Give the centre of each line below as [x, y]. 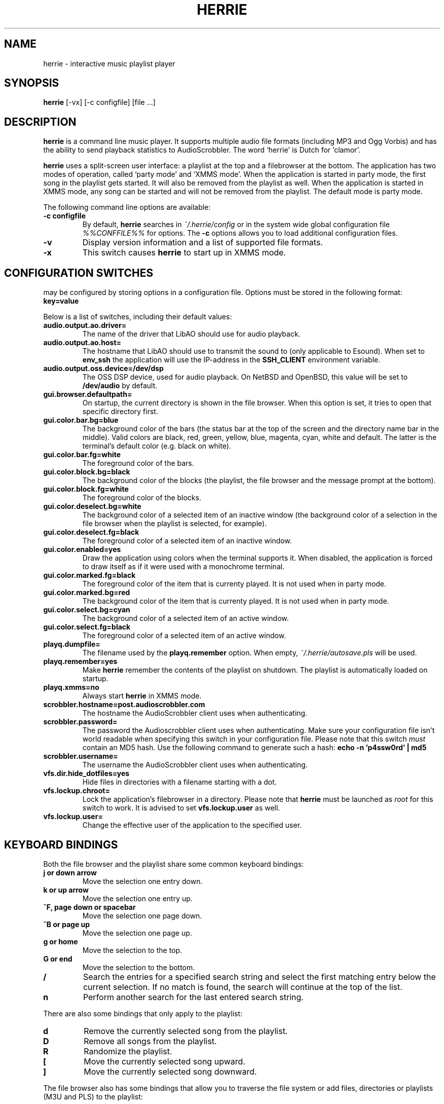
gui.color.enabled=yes [82, 549]
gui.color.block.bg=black [87, 472]
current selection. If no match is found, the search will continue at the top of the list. [243, 987]
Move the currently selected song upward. [164, 1061]
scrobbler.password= [80, 722]
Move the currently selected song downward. [170, 1071]
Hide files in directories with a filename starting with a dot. [179, 782]
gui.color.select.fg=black [87, 627]
